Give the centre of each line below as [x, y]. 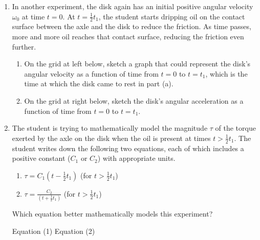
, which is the [226, 73]
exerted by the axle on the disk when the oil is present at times [111, 138]
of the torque [235, 128]
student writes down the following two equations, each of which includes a [128, 148]
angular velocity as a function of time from [91, 73]
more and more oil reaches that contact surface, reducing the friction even [128, 37]
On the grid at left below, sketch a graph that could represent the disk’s [137, 64]
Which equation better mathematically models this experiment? [112, 214]
